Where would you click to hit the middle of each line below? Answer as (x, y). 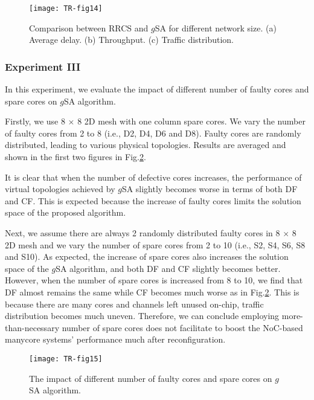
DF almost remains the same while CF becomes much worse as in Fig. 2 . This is (152, 292)
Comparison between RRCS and (89, 27)
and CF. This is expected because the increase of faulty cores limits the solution (153, 200)
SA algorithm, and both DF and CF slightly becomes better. (168, 268)
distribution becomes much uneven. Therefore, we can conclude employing (142, 316)
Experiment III (43, 66)
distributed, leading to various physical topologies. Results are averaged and (146, 145)
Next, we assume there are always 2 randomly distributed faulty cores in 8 (143, 233)
